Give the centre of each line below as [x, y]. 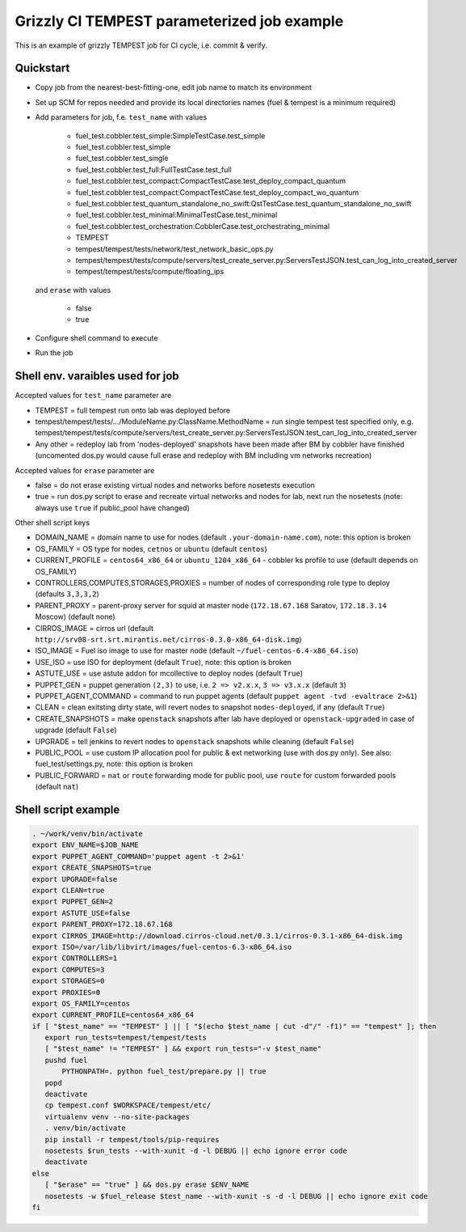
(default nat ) [57, 787]
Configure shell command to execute [97, 338]
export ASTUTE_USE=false [81, 913]
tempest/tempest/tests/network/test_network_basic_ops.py [174, 249]
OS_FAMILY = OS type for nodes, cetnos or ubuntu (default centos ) [151, 548]
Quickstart [42, 68]
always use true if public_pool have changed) [112, 508]
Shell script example [67, 809]
